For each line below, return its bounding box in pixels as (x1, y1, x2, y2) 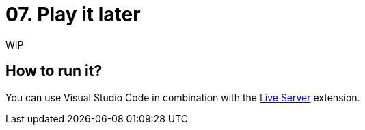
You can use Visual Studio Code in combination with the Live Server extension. (5, 91, 360, 103)
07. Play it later (5, 3, 141, 26)
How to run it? (5, 62, 103, 80)
